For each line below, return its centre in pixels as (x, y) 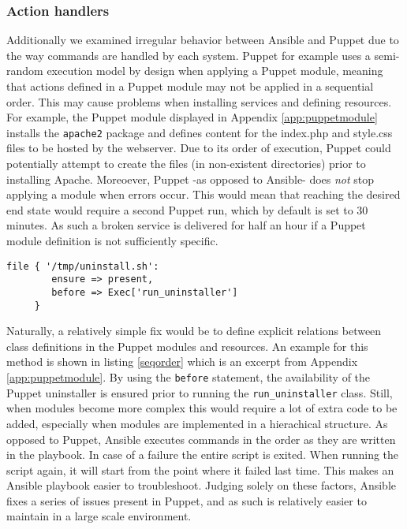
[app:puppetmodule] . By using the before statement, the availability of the (189, 377)
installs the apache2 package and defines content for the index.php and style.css (200, 132)
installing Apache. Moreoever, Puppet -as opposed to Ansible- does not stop (190, 179)
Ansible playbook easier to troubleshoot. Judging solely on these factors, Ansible (201, 485)
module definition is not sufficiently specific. (112, 240)
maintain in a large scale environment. (99, 516)
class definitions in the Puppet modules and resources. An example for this (187, 346)
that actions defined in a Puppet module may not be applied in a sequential (190, 86)
